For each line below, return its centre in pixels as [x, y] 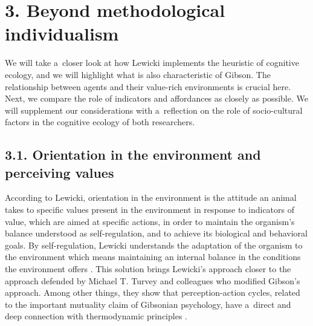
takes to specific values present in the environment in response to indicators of [150, 210]
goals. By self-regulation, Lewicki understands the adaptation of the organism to [154, 245]
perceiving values [60, 172]
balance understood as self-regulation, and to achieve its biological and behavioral [156, 233]
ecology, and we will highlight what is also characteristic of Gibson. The [138, 74]
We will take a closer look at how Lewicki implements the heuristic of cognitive [152, 63]
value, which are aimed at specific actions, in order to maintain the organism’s [150, 221]
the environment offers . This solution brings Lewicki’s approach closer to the [148, 269]
